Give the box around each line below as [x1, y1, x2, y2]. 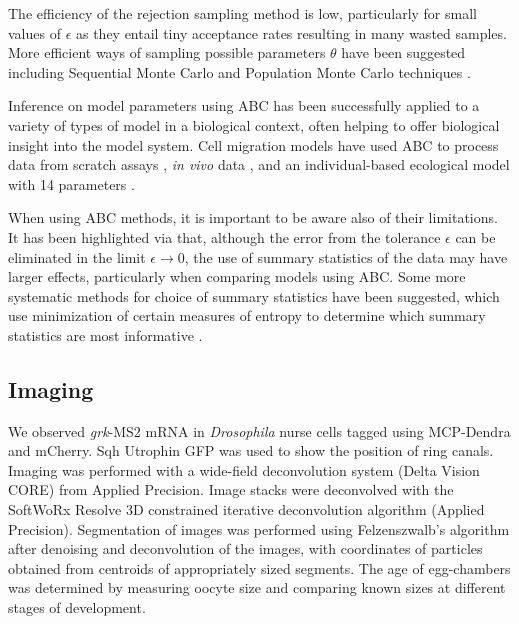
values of [8, 22, 61, 43]
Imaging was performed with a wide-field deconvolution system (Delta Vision [8, 459, 480, 480]
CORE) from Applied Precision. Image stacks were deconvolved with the [8, 479, 454, 500]
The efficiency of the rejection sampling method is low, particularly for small [8, 3, 477, 23]
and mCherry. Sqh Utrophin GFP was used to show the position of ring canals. [8, 440, 494, 461]
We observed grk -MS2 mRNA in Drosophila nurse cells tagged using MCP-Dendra [8, 420, 511, 441]
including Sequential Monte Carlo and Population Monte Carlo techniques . [8, 61, 471, 82]
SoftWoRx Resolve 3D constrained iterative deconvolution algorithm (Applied [8, 499, 485, 520]
